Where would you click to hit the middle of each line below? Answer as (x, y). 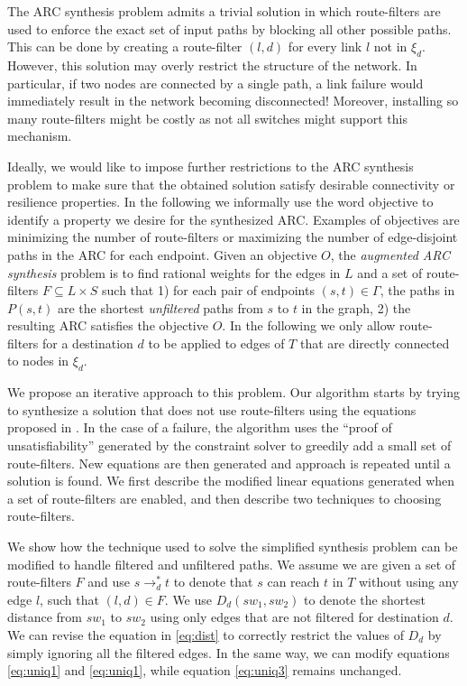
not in (390, 46)
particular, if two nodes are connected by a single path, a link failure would (215, 83)
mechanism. (40, 136)
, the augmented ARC (390, 254)
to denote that (213, 582)
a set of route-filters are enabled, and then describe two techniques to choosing (224, 498)
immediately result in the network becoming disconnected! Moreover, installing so (233, 101)
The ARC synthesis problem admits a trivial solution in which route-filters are (224, 11)
